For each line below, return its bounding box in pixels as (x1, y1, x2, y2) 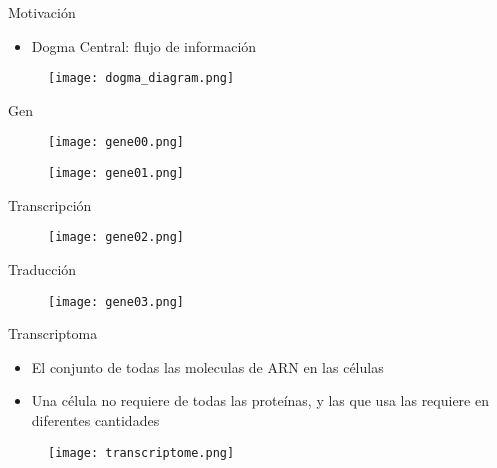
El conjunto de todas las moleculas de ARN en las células (31, 356, 384, 377)
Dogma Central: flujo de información (31, 35, 257, 56)
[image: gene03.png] (48, 294, 185, 309)
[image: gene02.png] (48, 230, 185, 245)
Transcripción (8, 194, 92, 215)
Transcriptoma (8, 323, 98, 344)
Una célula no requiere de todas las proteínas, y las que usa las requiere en (31, 390, 489, 411)
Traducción (8, 259, 77, 279)
